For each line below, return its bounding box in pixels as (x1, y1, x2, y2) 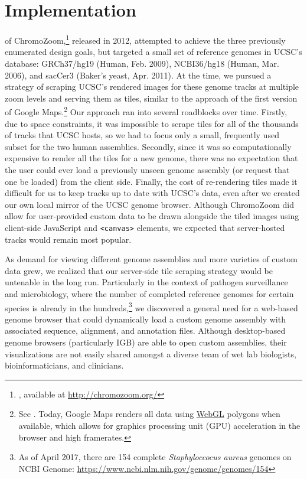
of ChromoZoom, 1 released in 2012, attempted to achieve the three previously (5, 32, 286, 46)
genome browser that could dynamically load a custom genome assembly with (5, 312, 286, 325)
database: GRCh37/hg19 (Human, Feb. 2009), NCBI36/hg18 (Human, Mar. (5, 57, 279, 69)
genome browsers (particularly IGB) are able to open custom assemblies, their (5, 336, 287, 348)
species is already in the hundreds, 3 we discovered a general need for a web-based (5, 299, 298, 314)
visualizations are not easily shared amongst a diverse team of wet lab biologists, (5, 347, 296, 360)
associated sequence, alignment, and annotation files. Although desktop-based (5, 324, 286, 337)
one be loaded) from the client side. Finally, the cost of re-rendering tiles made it (5, 175, 298, 187)
